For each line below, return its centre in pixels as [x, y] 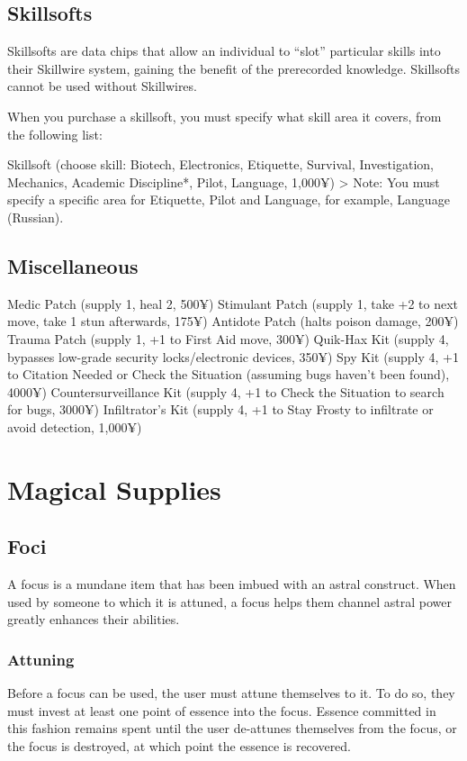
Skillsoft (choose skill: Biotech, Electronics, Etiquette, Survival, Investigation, [220, 164]
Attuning [41, 659]
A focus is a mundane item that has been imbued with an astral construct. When [232, 584]
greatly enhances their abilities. [94, 619]
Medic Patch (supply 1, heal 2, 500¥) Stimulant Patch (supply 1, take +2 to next [233, 303]
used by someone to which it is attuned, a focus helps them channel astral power [230, 601]
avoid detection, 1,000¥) [75, 426]
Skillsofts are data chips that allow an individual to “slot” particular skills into [224, 51]
